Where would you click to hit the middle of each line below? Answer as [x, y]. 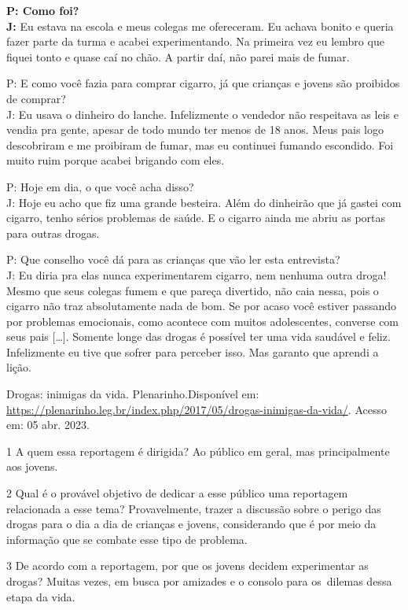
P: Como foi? [43, 10]
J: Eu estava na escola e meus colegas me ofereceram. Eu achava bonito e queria [200, 26]
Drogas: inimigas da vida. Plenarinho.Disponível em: [133, 394]
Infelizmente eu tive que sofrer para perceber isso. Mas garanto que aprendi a [193, 351]
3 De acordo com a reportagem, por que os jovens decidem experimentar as [187, 566]
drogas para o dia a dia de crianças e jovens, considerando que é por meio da [191, 524]
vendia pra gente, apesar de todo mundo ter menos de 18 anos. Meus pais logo [195, 129]
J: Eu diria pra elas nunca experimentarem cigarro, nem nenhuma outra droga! [197, 274]
